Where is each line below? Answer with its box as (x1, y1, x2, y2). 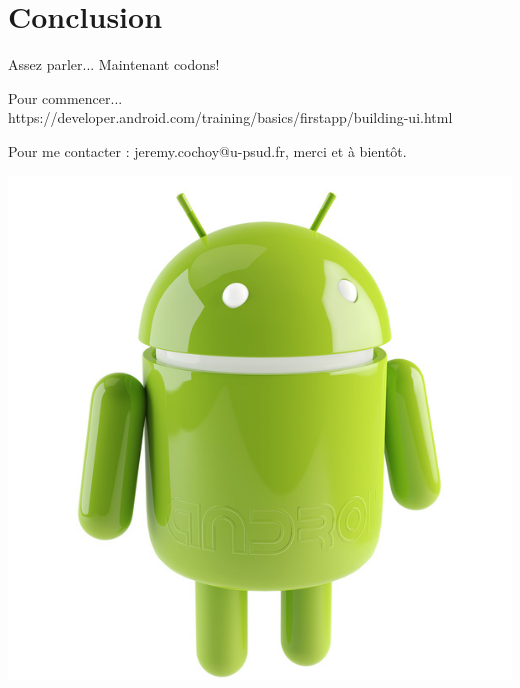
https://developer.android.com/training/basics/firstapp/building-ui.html (8, 107, 453, 128)
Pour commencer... (8, 87, 123, 108)
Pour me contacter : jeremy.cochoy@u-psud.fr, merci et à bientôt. (8, 140, 407, 161)
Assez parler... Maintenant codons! (8, 54, 220, 75)
